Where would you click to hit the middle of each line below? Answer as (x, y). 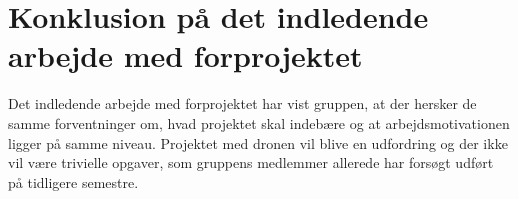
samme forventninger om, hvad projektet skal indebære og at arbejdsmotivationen (259, 122)
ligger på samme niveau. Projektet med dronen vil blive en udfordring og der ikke (258, 142)
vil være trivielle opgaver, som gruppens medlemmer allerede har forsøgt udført (251, 162)
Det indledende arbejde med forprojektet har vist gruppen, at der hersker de (242, 103)
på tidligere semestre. (73, 181)
